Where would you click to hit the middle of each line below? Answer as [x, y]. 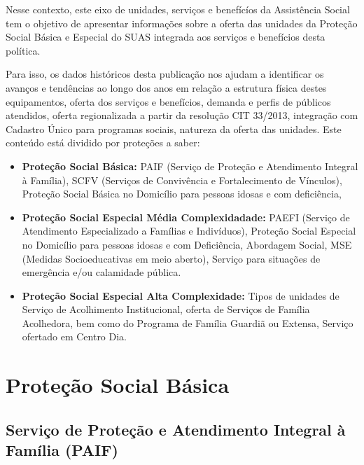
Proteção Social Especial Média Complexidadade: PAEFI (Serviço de [186, 217]
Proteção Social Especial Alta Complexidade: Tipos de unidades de [181, 295]
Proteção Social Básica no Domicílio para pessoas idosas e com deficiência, [182, 194]
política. [23, 50]
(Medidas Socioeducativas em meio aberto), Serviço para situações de [171, 258]
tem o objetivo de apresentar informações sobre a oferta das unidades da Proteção [182, 23]
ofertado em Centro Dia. [75, 336]
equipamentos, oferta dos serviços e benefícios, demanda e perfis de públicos [168, 101]
